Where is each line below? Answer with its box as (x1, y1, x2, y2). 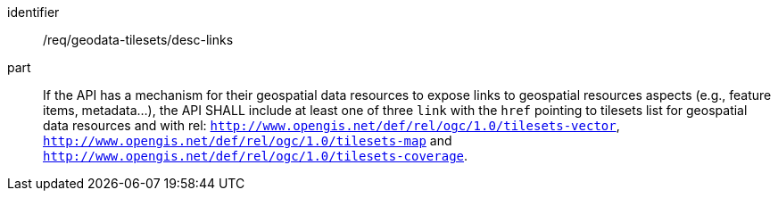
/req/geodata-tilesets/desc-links (43, 32, 234, 47)
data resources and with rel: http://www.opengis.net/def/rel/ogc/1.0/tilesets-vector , (43, 118, 620, 133)
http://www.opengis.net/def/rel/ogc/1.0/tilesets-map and (43, 133, 452, 148)
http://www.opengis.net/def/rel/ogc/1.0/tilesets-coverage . (43, 148, 468, 163)
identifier (7, 4, 60, 20)
